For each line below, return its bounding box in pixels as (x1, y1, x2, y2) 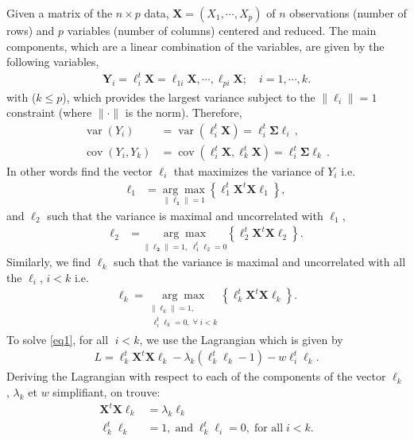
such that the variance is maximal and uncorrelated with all (114, 253, 406, 270)
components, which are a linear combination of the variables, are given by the (6, 37, 385, 54)
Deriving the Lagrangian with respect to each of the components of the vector (6, 368, 386, 385)
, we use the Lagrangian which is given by (139, 331, 343, 347)
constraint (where (6, 104, 92, 121)
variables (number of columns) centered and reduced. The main (67, 22, 377, 38)
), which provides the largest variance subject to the (62, 88, 315, 105)
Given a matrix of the (6, 5, 113, 21)
